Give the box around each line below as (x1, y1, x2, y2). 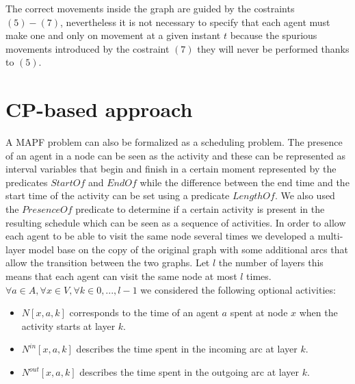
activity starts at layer (21, 318, 116, 333)
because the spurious (230, 28, 317, 42)
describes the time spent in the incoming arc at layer (76, 342, 298, 356)
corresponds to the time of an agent (69, 305, 219, 320)
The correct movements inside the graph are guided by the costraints (5, 1, 295, 15)
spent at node (230, 305, 288, 320)
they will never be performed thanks (197, 41, 350, 55)
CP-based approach (5, 95, 193, 123)
